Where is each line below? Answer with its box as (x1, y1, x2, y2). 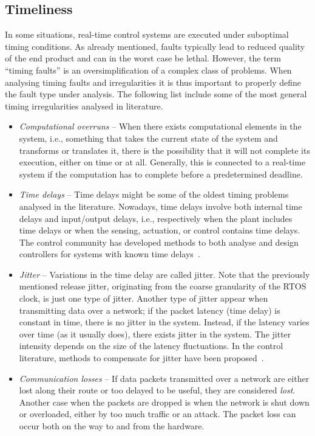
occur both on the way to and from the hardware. (19, 420, 205, 432)
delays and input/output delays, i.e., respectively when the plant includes (19, 212, 293, 224)
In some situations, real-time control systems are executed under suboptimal (5, 28, 289, 41)
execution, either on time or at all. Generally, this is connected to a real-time (19, 156, 306, 168)
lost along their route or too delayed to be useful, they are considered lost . (19, 384, 296, 396)
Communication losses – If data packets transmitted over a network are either (19, 372, 310, 384)
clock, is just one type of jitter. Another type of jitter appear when (19, 292, 268, 305)
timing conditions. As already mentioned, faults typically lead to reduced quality (5, 40, 305, 52)
